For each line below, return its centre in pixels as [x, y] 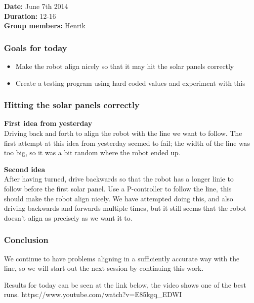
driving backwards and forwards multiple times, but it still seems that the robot [125, 208]
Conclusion [26, 240]
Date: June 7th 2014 [36, 6]
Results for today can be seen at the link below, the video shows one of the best [125, 284]
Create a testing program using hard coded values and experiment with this [130, 83]
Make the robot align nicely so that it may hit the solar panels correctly [125, 66]
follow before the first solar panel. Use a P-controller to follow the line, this [118, 188]
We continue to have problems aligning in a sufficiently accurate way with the [122, 258]
